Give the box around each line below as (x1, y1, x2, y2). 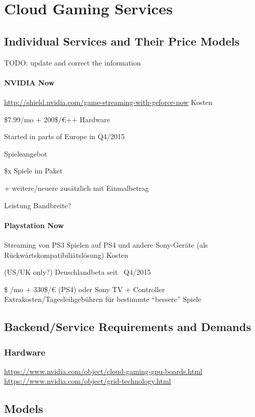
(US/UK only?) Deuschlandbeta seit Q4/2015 (4, 267, 151, 277)
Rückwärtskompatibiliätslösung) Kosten (4, 249, 128, 260)
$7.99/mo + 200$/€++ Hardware (4, 114, 110, 124)
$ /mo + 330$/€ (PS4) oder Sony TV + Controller (4, 283, 165, 294)
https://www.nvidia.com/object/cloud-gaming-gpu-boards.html (4, 365, 202, 376)
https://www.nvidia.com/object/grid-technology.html (4, 376, 171, 386)
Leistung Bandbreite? (4, 200, 72, 210)
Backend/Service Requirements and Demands (4, 319, 251, 335)
